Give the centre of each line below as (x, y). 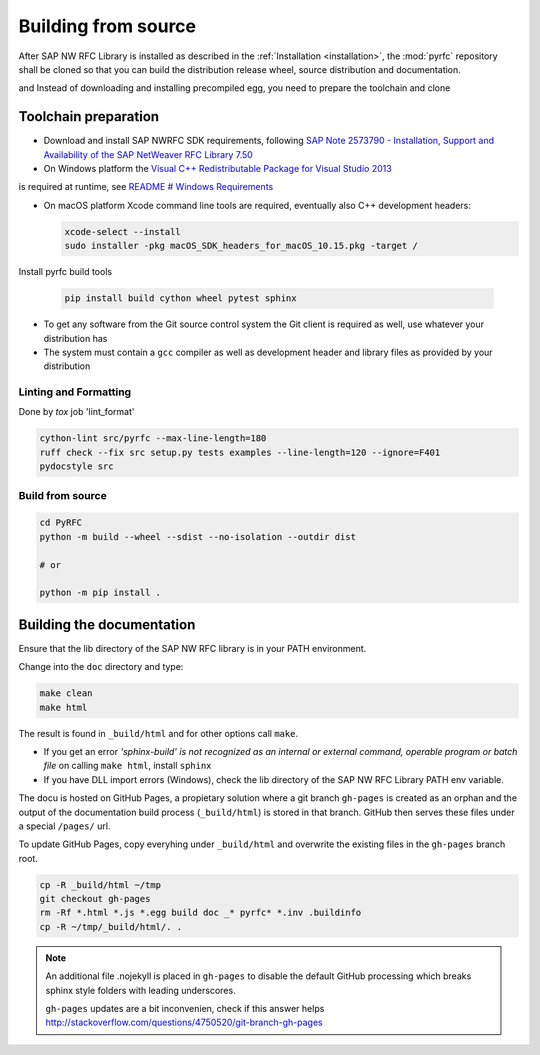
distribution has (75, 338)
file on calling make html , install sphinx (127, 766)
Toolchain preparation (89, 116)
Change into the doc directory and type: (101, 667)
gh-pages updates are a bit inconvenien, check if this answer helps (185, 1008)
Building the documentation (107, 624)
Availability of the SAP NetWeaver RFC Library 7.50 (148, 154)
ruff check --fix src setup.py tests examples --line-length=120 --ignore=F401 (240, 452)
